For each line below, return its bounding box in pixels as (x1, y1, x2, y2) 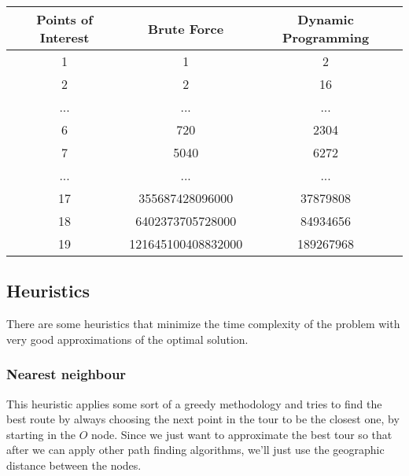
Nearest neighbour (6, 364, 127, 384)
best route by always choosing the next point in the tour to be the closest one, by (6, 411, 400, 427)
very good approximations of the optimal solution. (6, 330, 249, 347)
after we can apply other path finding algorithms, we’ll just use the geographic (6, 441, 385, 458)
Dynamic (297, 10, 354, 28)
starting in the (6, 426, 76, 442)
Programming (282, 28, 370, 46)
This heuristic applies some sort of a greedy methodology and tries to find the (6, 395, 382, 411)
